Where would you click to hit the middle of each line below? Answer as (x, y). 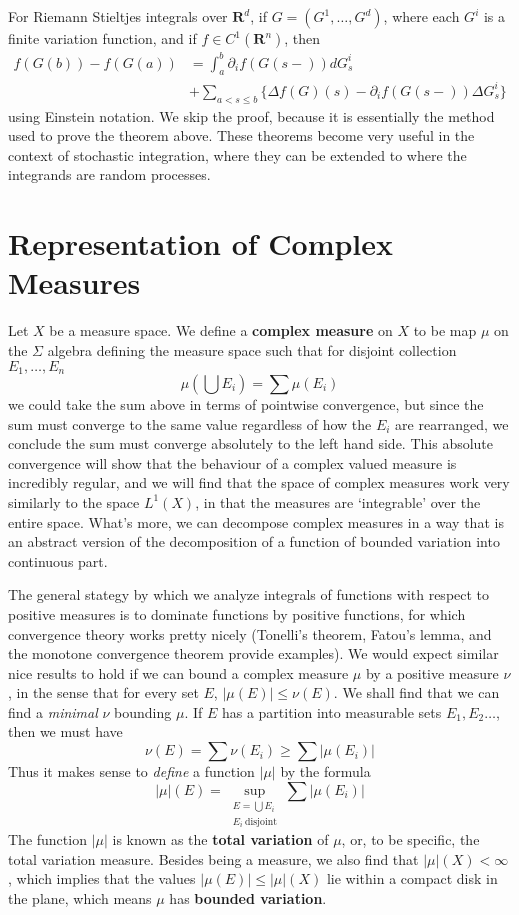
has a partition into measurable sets (331, 711)
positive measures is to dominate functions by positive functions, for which (237, 613)
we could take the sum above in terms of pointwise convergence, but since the (246, 403)
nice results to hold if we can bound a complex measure (178, 672)
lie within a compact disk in (412, 878)
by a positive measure (432, 672)
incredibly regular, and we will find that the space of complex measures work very (259, 482)
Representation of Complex (201, 243)
